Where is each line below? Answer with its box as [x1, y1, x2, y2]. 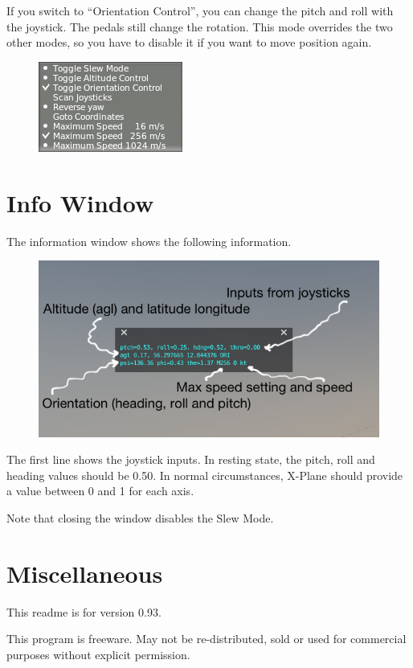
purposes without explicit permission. [6, 645, 190, 662]
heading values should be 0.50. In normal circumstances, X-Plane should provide [6, 466, 403, 483]
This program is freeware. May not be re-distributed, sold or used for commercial [6, 630, 407, 647]
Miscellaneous [6, 556, 163, 589]
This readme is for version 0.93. [6, 603, 162, 620]
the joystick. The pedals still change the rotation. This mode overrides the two [6, 18, 393, 35]
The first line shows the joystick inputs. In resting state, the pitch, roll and [6, 451, 375, 468]
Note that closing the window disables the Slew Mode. [6, 510, 274, 527]
